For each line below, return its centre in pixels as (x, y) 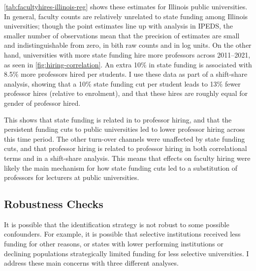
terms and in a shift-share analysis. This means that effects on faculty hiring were (127, 158)
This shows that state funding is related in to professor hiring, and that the (118, 119)
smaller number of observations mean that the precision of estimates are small (122, 35)
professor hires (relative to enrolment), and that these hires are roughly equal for (126, 93)
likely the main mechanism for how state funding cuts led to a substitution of (121, 167)
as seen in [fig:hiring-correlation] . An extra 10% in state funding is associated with (128, 64)
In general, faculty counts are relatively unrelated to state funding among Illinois (126, 16)
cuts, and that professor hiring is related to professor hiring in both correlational (126, 148)
